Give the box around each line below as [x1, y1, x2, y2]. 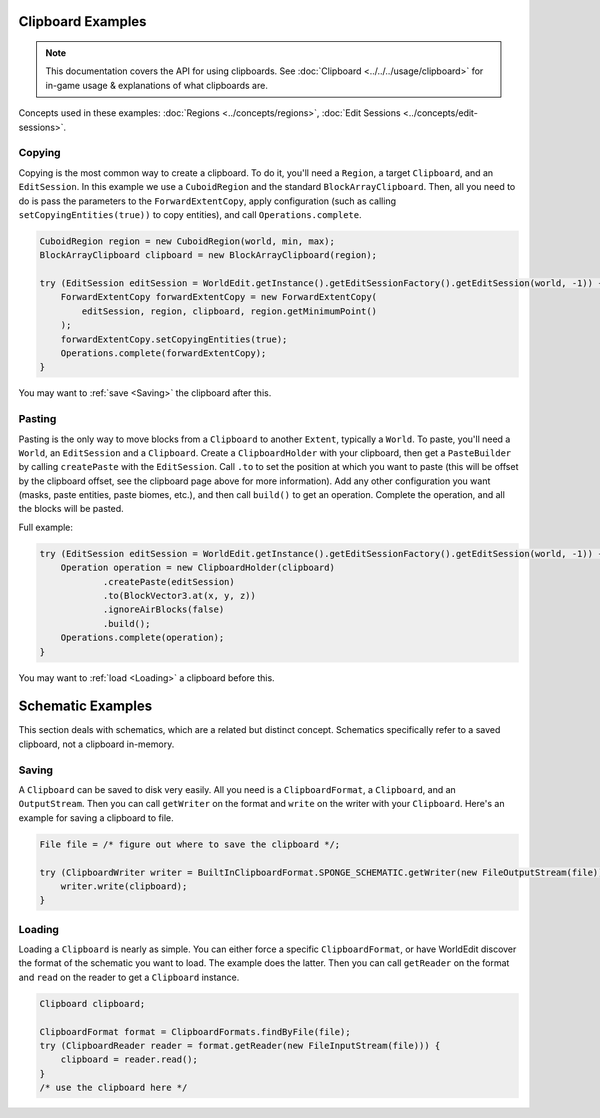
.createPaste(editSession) [102, 576, 235, 587]
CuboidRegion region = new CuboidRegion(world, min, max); [39, 235, 335, 247]
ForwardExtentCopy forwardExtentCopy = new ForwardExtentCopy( [60, 291, 378, 303]
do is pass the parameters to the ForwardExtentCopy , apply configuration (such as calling [18, 195, 397, 207]
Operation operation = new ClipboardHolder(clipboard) [60, 562, 335, 574]
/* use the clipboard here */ [39, 1082, 188, 1094]
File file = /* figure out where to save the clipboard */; [39, 838, 341, 850]
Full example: [18, 521, 74, 533]
